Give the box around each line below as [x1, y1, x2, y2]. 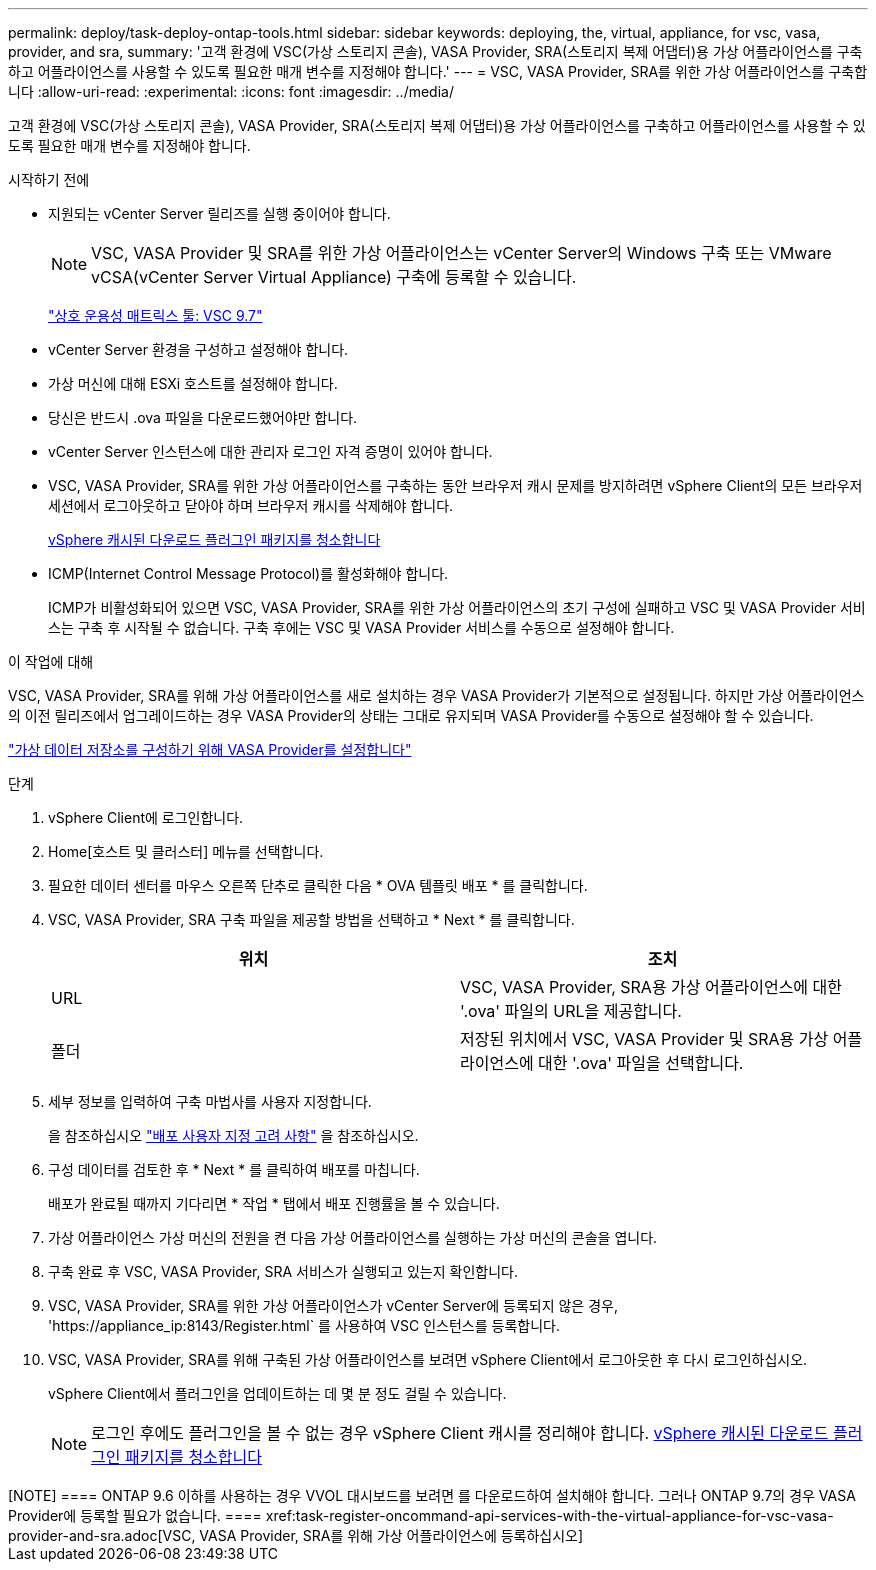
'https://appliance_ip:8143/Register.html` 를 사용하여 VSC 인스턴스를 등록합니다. [48, 1317, 560, 1334]
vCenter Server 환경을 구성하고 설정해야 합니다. [48, 341, 349, 358]
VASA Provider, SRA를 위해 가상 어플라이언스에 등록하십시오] [199, 1527, 584, 1544]
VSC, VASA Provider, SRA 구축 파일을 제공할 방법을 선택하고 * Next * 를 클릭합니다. [48, 911, 575, 928]
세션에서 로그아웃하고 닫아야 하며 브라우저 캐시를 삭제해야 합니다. [48, 497, 454, 514]
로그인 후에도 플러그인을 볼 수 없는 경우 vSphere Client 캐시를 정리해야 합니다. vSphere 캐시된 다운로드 [91, 1423, 829, 1443]
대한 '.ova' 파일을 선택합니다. [538, 1053, 744, 1073]
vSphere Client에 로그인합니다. [48, 809, 244, 826]
